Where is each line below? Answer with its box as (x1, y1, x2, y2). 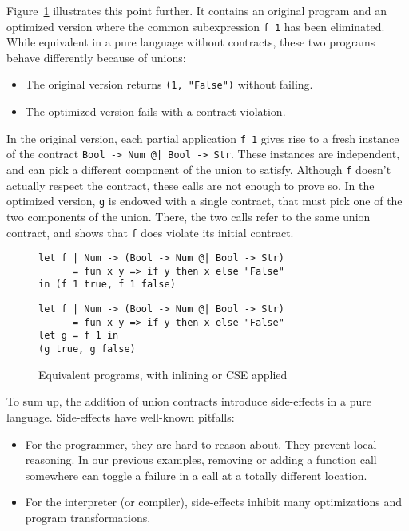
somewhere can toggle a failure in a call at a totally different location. (25, 466, 367, 483)
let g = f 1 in (38, 330, 119, 342)
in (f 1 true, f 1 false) (38, 279, 176, 291)
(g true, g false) (38, 343, 136, 355)
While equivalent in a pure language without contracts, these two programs (6, 34, 375, 50)
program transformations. (25, 509, 151, 525)
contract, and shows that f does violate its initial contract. (6, 224, 294, 240)
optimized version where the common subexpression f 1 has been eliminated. (6, 18, 385, 34)
